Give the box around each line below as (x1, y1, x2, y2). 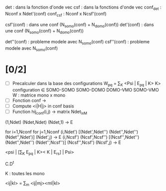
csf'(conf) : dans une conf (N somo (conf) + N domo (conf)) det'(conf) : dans (5, 21, 154, 29)
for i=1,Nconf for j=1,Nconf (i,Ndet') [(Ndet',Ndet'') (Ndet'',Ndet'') (5, 129, 138, 135)
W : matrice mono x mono (12, 92, 66, 98)
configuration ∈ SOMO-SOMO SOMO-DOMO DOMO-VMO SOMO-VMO (12, 87, 159, 93)
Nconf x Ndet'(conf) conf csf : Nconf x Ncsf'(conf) (5, 10, 107, 18)
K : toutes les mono (5, 170, 45, 176)
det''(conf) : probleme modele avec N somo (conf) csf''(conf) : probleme (5, 39, 150, 46)
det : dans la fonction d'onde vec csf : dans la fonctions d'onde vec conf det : (5, 4, 162, 11)
